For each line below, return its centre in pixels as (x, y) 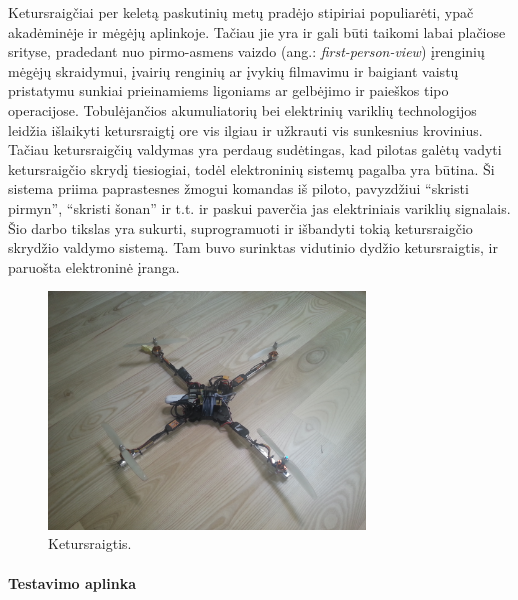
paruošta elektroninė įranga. (94, 266)
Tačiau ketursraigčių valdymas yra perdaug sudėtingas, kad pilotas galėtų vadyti (255, 149)
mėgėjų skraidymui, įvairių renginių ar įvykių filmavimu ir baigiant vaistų (233, 70)
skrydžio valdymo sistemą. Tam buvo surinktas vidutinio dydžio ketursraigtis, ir (253, 247)
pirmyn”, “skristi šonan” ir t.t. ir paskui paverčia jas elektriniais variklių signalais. (259, 207)
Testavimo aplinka (72, 582)
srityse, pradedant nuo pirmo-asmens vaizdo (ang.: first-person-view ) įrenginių (246, 51)
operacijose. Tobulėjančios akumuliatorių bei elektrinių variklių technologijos (242, 109)
